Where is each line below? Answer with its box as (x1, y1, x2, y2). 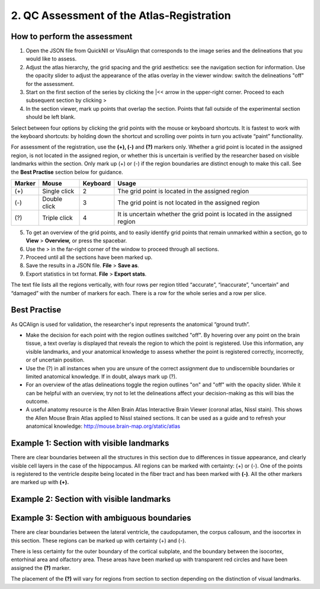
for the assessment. (25, 80, 75, 87)
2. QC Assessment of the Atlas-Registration (11, 9, 231, 22)
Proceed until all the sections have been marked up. (25, 254, 153, 261)
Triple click (42, 213, 73, 222)
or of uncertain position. (25, 356, 85, 364)
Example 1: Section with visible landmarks (11, 438, 169, 449)
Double (42, 194, 62, 203)
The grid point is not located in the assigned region (117, 199, 260, 207)
